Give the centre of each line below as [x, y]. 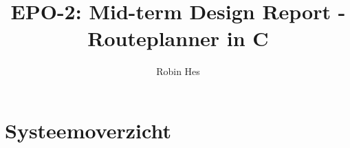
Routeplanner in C [178, 38]
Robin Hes [178, 71]
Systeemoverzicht [88, 130]
